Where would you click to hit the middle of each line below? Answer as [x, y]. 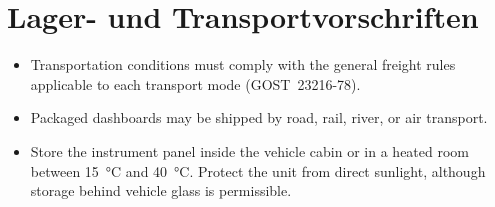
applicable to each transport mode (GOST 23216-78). [195, 83]
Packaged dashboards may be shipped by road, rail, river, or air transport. [259, 117]
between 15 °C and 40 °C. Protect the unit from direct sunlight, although [258, 170]
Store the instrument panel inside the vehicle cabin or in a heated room [249, 150]
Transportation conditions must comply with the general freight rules [243, 64]
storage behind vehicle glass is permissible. [161, 190]
